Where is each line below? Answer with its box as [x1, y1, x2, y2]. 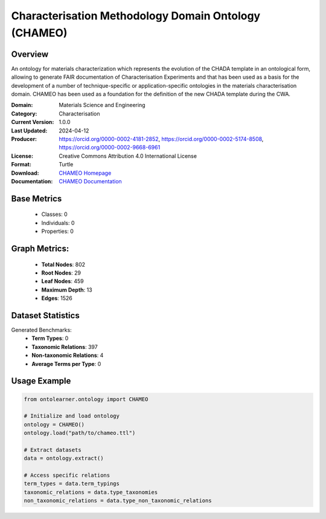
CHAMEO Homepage [59, 169, 112, 177]
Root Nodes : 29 [41, 269, 81, 276]
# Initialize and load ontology [24, 413, 120, 420]
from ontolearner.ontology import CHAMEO [24, 396, 149, 402]
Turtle [59, 161, 74, 168]
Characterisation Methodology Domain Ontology [11, 9, 261, 22]
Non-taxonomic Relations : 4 [31, 351, 104, 359]
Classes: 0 [41, 211, 68, 218]
